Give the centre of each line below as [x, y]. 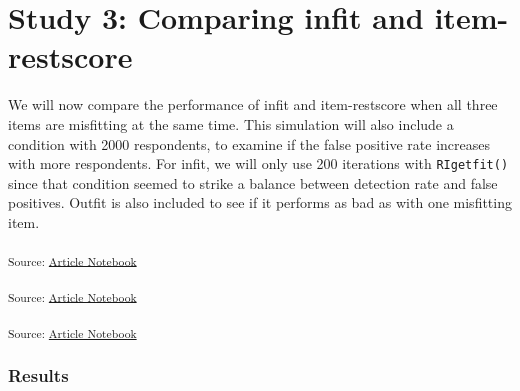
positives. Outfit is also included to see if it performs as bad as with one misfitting [260, 202]
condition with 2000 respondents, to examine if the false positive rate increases [249, 143]
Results [38, 374]
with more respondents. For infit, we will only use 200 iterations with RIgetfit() [258, 163]
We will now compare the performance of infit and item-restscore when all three [253, 104]
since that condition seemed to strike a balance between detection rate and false [253, 182]
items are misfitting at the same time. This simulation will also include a [231, 123]
